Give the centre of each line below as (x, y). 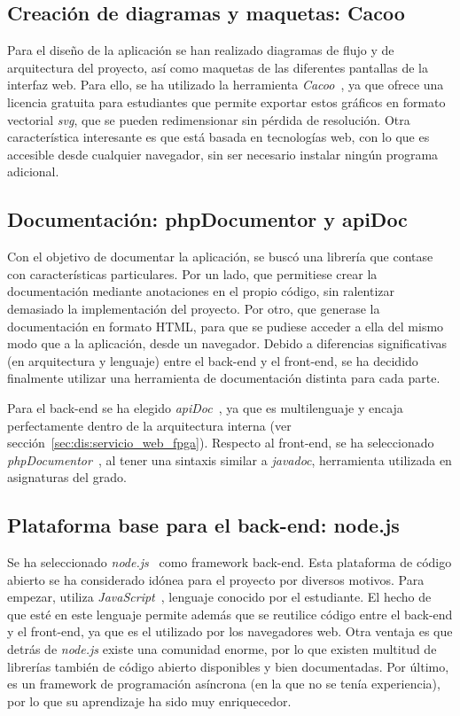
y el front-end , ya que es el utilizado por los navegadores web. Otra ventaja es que (230, 631)
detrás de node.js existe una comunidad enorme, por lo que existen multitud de (222, 649)
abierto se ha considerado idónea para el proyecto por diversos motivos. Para (216, 579)
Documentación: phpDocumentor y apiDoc (207, 219)
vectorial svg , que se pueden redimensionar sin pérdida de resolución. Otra (209, 119)
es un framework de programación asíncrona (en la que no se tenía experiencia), (224, 684)
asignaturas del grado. (67, 477)
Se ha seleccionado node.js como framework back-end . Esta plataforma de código (230, 562)
